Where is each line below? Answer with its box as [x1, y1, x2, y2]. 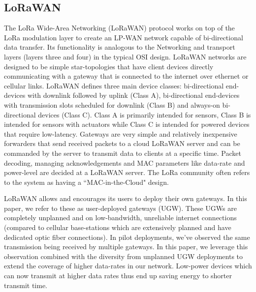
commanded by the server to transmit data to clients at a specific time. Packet [4, 147, 241, 158]
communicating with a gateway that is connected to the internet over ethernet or [4, 71, 249, 81]
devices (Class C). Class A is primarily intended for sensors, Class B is [38, 109, 251, 119]
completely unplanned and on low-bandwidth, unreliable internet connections [4, 212, 237, 223]
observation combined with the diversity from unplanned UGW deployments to [4, 251, 243, 261]
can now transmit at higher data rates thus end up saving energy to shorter [4, 270, 232, 281]
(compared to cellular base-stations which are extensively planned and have [4, 222, 231, 233]
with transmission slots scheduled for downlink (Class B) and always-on [4, 99, 220, 110]
